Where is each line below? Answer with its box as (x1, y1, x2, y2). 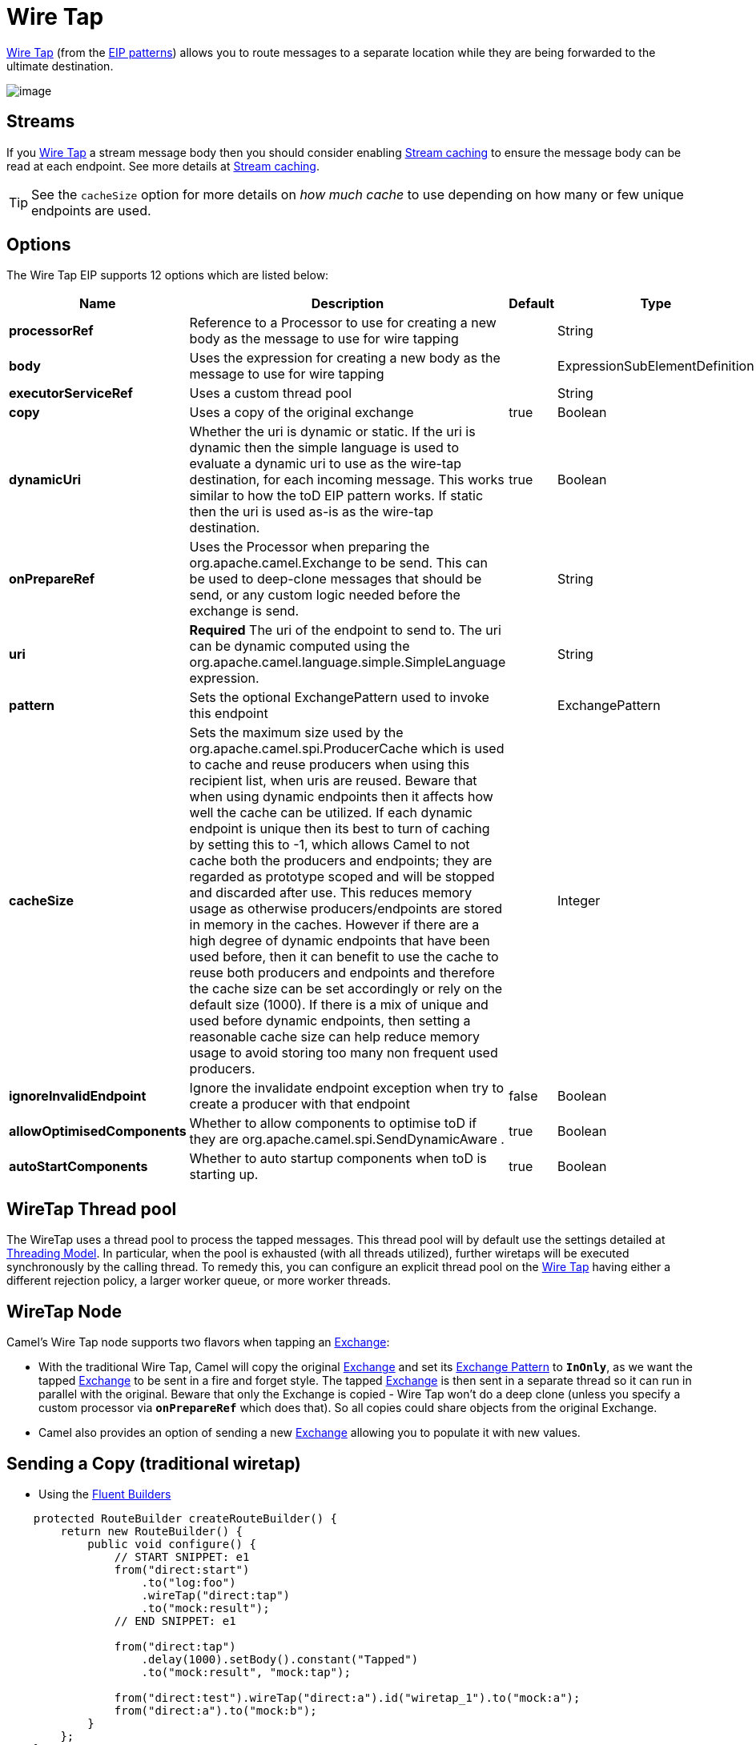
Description (311, 295, 384, 312)
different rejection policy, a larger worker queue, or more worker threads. (6, 1274, 392, 1288)
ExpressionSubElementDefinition (557, 358, 754, 375)
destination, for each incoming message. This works (189, 471, 505, 488)
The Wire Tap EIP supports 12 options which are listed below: (6, 268, 329, 283)
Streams (6, 111, 75, 132)
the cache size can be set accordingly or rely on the (189, 981, 503, 997)
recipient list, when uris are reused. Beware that (189, 772, 477, 789)
